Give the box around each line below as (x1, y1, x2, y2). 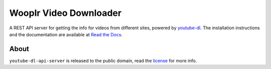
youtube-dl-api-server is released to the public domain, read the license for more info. (9, 58, 197, 64)
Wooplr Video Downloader (9, 7, 122, 18)
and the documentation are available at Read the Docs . (9, 31, 123, 37)
